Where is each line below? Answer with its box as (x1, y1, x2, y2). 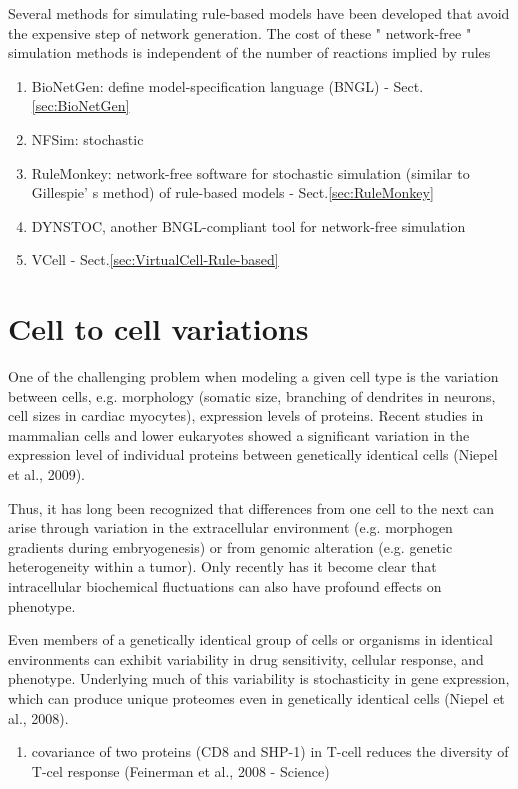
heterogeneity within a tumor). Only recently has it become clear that (8, 556, 437, 577)
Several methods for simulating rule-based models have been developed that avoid (8, 3, 510, 23)
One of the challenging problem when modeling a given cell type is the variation (8, 366, 499, 387)
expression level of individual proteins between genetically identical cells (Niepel (8, 444, 498, 465)
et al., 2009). (8, 464, 85, 485)
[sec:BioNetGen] (31, 95, 130, 116)
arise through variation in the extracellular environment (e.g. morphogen (8, 517, 453, 538)
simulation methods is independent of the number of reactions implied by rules (8, 42, 491, 63)
